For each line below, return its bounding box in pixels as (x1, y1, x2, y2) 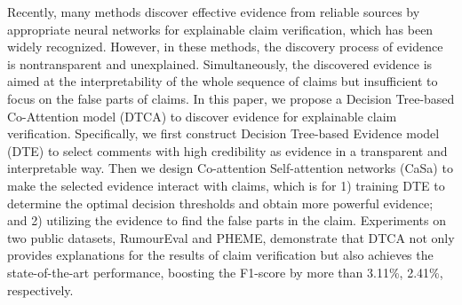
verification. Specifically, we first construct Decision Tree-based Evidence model (7, 124, 440, 143)
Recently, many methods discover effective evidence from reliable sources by (7, 3, 420, 20)
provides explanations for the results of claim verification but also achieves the (7, 246, 434, 264)
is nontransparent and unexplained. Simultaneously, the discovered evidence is (7, 54, 433, 73)
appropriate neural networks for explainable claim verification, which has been (7, 20, 434, 38)
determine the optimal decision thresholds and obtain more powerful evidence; (7, 193, 434, 212)
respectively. (7, 280, 74, 299)
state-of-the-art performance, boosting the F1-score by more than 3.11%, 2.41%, (7, 262, 443, 281)
